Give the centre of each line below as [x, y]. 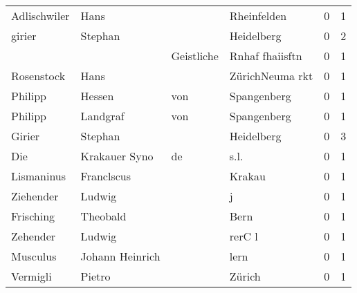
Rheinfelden [258, 16]
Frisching [33, 216]
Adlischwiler [40, 16]
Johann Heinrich [120, 256]
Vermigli [31, 276]
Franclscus [106, 176]
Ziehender [35, 196]
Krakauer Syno [117, 156]
